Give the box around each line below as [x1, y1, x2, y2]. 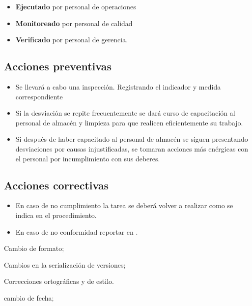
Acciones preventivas [4, 59, 112, 74]
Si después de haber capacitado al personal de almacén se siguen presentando [15, 134, 248, 144]
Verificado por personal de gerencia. [15, 34, 128, 45]
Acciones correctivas [4, 177, 109, 192]
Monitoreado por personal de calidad [15, 18, 133, 28]
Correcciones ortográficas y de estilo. [4, 276, 114, 286]
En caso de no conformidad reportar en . [15, 226, 138, 237]
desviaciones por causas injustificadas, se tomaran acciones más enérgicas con [15, 143, 249, 153]
